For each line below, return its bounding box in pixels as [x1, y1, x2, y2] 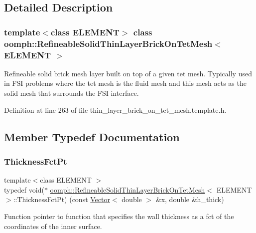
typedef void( [4, 184, 44, 195]
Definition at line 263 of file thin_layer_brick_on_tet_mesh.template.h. [4, 104, 227, 115]
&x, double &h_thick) [155, 194, 224, 205]
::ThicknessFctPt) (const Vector [13, 194, 110, 205]
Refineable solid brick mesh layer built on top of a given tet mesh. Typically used [4, 68, 252, 78]
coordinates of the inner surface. [4, 221, 102, 231]
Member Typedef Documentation [4, 129, 180, 144]
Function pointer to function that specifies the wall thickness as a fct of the [4, 211, 234, 221]
